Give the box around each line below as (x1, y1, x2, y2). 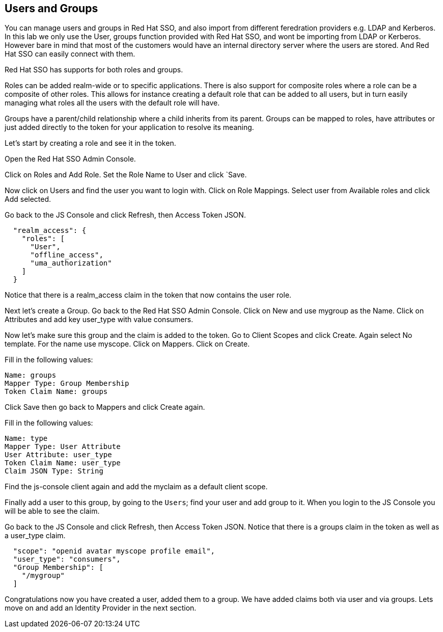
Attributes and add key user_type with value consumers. (5, 315, 193, 324)
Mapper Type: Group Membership (5, 379, 129, 388)
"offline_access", (30, 251, 103, 259)
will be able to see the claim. (5, 507, 100, 516)
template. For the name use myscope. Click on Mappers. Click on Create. (5, 339, 250, 349)
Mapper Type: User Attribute (5, 442, 121, 451)
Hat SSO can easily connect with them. (5, 49, 135, 59)
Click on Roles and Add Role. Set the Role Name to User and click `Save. (5, 170, 247, 179)
